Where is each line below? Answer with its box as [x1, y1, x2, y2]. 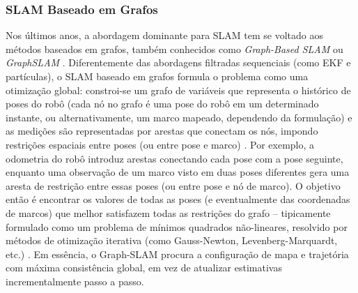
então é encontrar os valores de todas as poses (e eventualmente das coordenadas [6, 192, 350, 206]
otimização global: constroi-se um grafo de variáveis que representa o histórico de [6, 82, 351, 97]
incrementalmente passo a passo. [6, 273, 144, 288]
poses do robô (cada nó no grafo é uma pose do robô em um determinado [6, 96, 319, 111]
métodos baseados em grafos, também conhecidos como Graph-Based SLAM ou [6, 41, 343, 56]
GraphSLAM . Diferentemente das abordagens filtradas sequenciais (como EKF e [6, 55, 351, 70]
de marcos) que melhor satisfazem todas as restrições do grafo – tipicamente [6, 205, 331, 220]
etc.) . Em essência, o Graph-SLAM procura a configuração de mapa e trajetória [6, 246, 349, 261]
